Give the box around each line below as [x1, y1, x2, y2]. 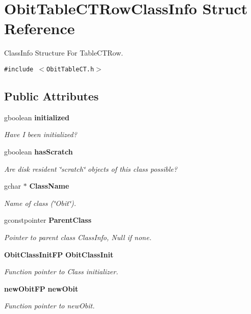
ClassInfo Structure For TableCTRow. [4, 47, 123, 58]
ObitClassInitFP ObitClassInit [4, 249, 114, 259]
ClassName [29, 180, 69, 191]
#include [4, 65, 34, 73]
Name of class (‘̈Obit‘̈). [4, 197, 77, 208]
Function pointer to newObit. [4, 300, 95, 311]
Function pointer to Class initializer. [4, 266, 118, 277]
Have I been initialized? [4, 129, 77, 140]
